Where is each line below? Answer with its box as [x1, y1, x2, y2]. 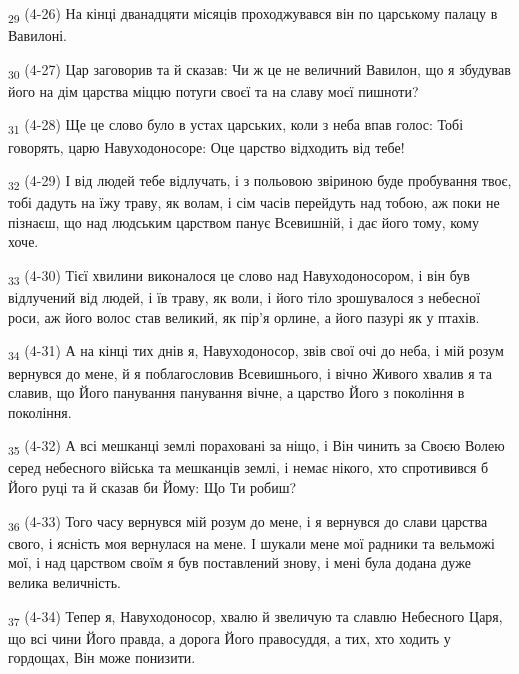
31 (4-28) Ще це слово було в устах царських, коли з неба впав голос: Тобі [8, 114, 464, 138]
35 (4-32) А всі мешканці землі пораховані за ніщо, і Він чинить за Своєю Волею [8, 435, 505, 459]
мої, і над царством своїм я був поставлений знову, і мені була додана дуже [8, 552, 471, 573]
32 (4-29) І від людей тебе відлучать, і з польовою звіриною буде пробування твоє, [8, 170, 512, 193]
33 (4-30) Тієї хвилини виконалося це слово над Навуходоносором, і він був [8, 265, 470, 288]
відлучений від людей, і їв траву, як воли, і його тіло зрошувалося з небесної [8, 287, 481, 308]
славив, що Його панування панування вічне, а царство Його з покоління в [8, 382, 465, 403]
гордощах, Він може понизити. [8, 647, 196, 668]
